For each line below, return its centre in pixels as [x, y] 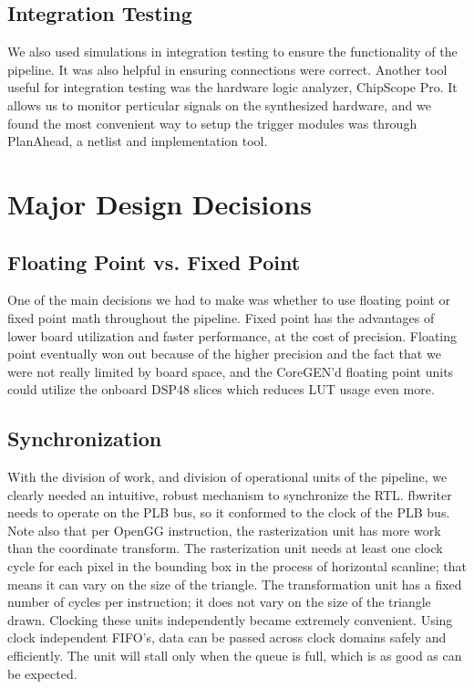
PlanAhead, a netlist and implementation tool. [138, 141]
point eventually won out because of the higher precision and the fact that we [224, 354]
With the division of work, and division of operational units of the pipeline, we [227, 477]
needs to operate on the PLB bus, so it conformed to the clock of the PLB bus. [229, 512]
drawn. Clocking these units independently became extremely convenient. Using [230, 619]
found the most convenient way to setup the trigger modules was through [212, 123]
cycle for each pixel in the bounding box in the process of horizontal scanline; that [237, 566]
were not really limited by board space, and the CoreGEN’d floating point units [231, 371]
